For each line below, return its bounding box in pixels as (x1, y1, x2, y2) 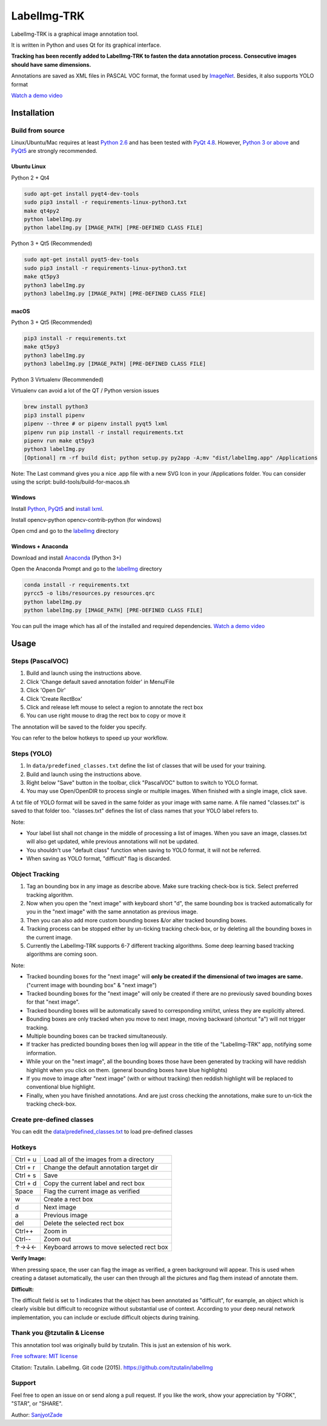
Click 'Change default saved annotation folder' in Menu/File (26, 678, 175, 685)
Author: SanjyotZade (11, 1411, 63, 1418)
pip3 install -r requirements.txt (24, 334, 127, 342)
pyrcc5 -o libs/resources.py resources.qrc (24, 590, 156, 597)
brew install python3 (24, 404, 88, 410)
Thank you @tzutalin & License (11, 1329, 105, 1337)
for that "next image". (26, 998, 80, 1005)
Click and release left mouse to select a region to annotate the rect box (26, 703, 203, 711)
